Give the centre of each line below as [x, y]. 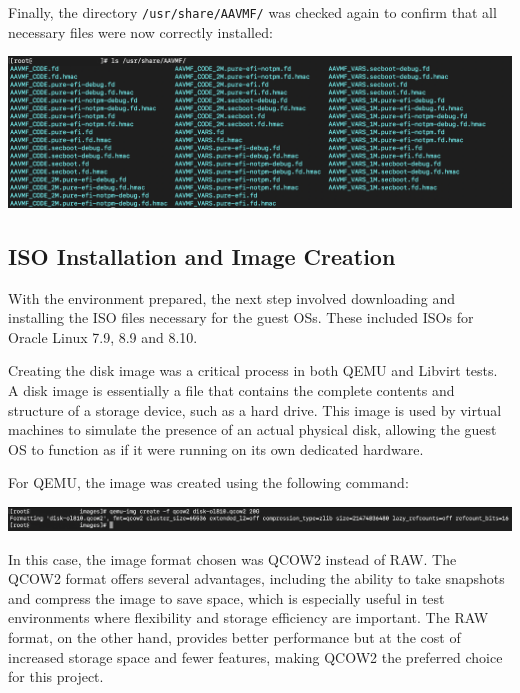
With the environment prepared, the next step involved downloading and [232, 297]
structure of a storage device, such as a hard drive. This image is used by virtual [255, 409]
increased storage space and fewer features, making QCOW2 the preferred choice [255, 656]
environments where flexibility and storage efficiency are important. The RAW [248, 617]
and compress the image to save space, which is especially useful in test [226, 597]
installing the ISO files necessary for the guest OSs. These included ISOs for [241, 317]
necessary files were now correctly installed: [140, 31]
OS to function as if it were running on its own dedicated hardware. [216, 448]
